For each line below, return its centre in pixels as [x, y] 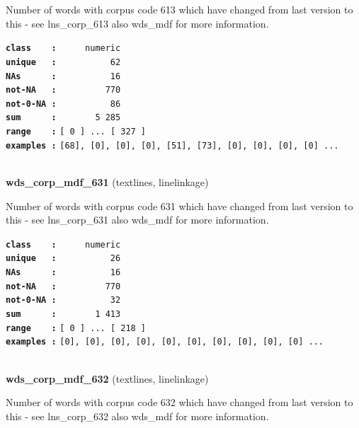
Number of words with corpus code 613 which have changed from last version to [179, 9]
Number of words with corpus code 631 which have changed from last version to [179, 206]
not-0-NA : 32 [63, 300]
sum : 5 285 [63, 118]
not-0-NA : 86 [63, 104]
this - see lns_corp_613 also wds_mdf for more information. [137, 23]
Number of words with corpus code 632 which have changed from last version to [179, 402]
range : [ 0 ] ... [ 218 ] [76, 328]
